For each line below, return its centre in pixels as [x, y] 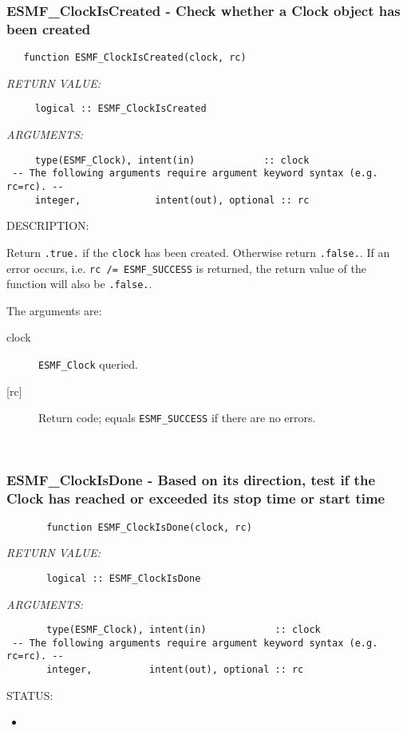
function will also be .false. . [79, 284]
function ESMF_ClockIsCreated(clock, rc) [135, 58]
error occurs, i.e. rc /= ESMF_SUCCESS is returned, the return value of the [186, 268]
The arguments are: [54, 310]
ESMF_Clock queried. [88, 364]
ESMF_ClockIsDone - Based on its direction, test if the [191, 480]
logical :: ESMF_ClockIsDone [124, 578]
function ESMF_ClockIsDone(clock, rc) [149, 527]
